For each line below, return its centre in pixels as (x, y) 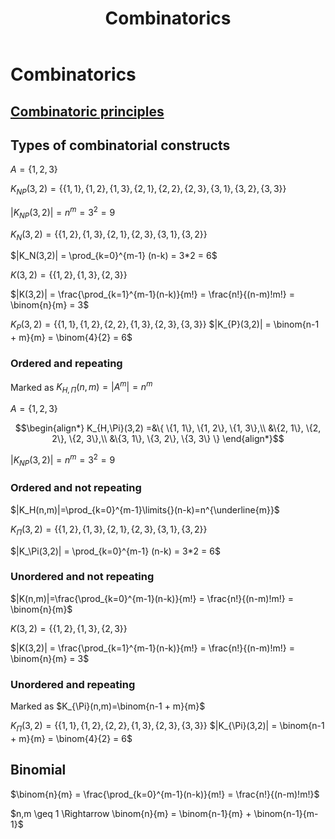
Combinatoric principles (87, 111)
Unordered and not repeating (82, 577)
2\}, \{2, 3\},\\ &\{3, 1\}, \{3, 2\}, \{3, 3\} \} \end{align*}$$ (168, 438)
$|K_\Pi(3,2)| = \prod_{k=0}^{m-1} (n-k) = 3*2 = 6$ (115, 551)
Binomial (38, 770)
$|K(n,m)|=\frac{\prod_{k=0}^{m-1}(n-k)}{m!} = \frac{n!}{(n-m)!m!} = (152, 598)
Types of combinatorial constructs (120, 145)
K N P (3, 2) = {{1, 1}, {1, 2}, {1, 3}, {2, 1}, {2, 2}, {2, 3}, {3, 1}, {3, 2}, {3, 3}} (148, 190)
